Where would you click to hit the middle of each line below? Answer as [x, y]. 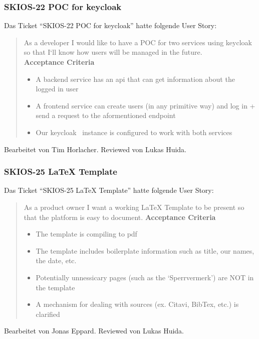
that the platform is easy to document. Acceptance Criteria [120, 217]
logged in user [57, 89]
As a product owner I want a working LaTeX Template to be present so [134, 207]
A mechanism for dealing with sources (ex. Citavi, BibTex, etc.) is [137, 304]
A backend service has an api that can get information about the [135, 79]
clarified [48, 314]
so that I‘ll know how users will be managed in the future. [113, 52]
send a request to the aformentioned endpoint [106, 115]
